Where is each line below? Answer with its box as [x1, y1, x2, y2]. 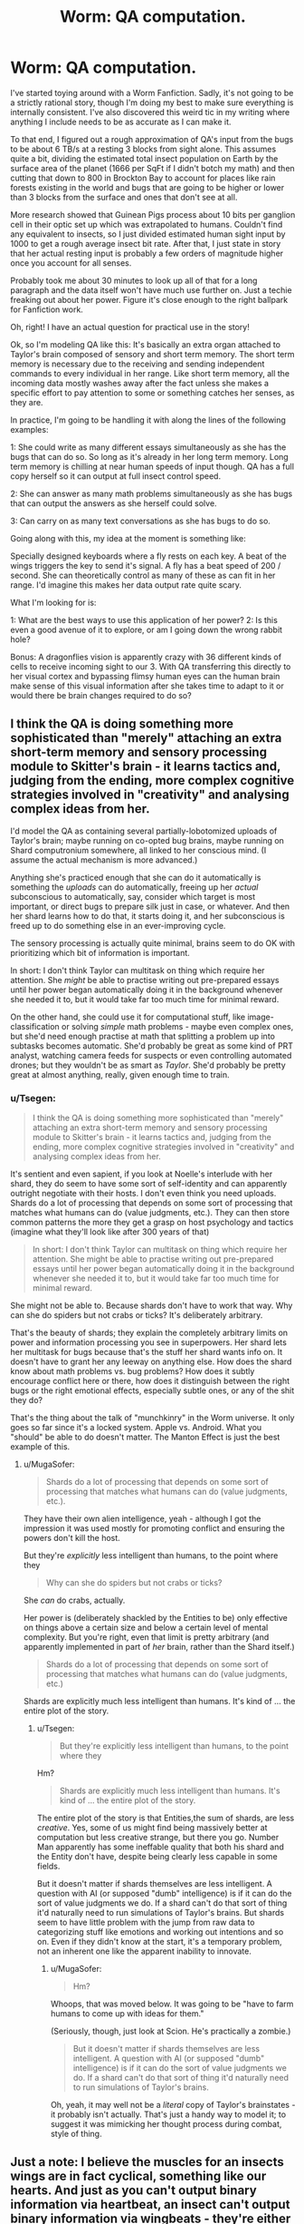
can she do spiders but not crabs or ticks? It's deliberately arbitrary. [10, 1310, 263, 1321]
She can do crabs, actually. [23, 1595, 126, 1606]
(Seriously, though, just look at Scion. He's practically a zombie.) [50, 2025, 291, 2037]
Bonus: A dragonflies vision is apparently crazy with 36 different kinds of [10, 651, 282, 662]
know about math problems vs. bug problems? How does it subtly [10, 1366, 255, 1377]
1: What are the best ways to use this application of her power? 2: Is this [10, 614, 279, 625]
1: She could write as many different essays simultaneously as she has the [10, 442, 287, 453]
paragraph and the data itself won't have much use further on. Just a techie [10, 284, 292, 296]
